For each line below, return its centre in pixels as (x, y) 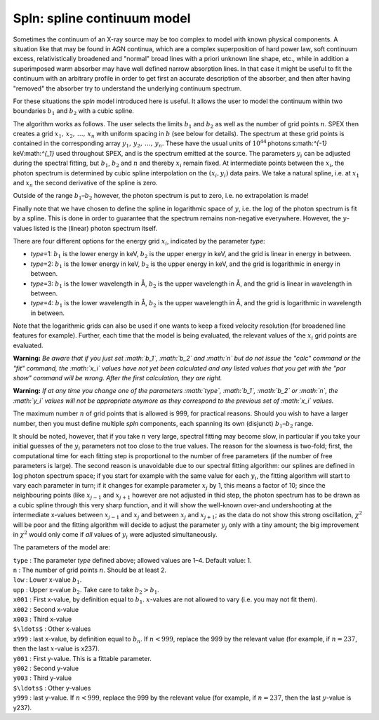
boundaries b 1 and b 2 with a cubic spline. (74, 112)
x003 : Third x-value (42, 619)
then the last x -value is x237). (56, 648)
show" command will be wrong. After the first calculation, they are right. (118, 378)
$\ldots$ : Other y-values (52, 688)
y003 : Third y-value (42, 678)
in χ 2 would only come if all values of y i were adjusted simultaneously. (115, 535)
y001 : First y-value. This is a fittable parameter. (82, 658)
